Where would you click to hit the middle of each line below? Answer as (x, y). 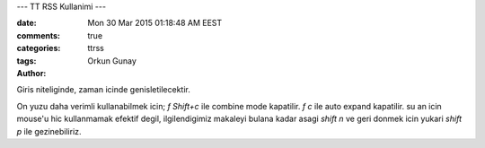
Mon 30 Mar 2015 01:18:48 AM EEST (155, 23)
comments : (38, 35)
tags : (26, 61)
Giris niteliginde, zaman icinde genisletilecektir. (103, 90)
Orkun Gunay (112, 61)
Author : (31, 73)
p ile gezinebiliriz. (49, 131)
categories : (39, 48)
